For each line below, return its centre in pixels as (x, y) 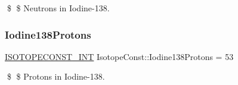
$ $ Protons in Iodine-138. (56, 76)
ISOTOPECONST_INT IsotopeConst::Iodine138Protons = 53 (119, 56)
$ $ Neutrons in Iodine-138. (58, 8)
